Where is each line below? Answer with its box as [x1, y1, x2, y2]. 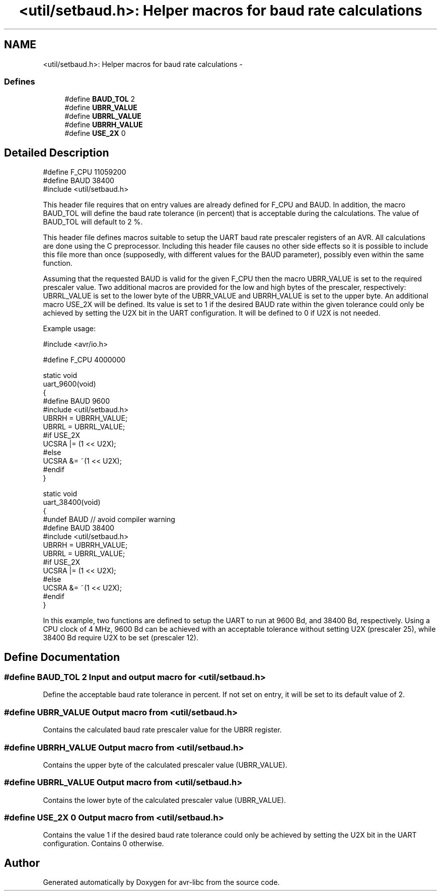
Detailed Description [4, 146, 109, 159]
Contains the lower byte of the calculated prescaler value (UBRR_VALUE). [43, 795, 286, 804]
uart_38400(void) [43, 498, 101, 507]
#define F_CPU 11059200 [43, 168, 126, 177]
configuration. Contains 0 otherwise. [43, 839, 164, 848]
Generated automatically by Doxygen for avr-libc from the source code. [43, 878, 280, 887]
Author [4, 856, 40, 869]
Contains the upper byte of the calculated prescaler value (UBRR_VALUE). [43, 760, 287, 769]
